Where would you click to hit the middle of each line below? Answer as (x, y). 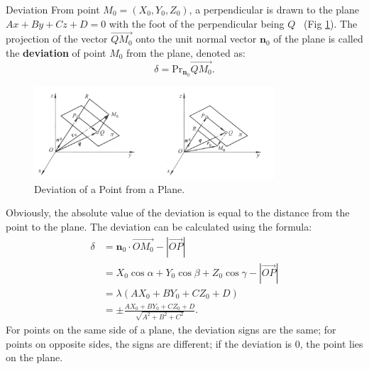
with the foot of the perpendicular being (197, 23)
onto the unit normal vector (196, 39)
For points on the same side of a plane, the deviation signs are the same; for (171, 330)
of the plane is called (318, 39)
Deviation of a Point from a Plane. (110, 188)
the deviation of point (56, 53)
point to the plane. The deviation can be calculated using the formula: (159, 226)
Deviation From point (53, 9)
